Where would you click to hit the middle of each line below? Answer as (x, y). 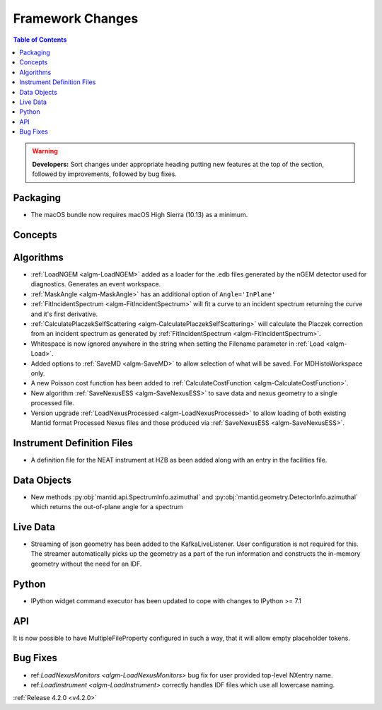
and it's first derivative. (64, 314)
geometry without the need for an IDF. (86, 564)
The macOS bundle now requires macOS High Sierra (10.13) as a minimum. (139, 215)
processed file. (52, 403)
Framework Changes (76, 18)
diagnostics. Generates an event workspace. (96, 284)
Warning (45, 151)
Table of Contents (40, 40)
